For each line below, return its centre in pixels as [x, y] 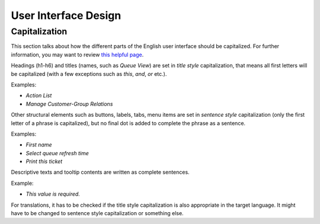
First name [39, 145]
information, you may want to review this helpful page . [77, 55]
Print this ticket [44, 161]
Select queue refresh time [57, 153]
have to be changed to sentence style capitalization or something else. [97, 213]
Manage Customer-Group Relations [69, 104]
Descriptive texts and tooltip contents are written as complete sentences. [100, 172]
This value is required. [53, 194]
